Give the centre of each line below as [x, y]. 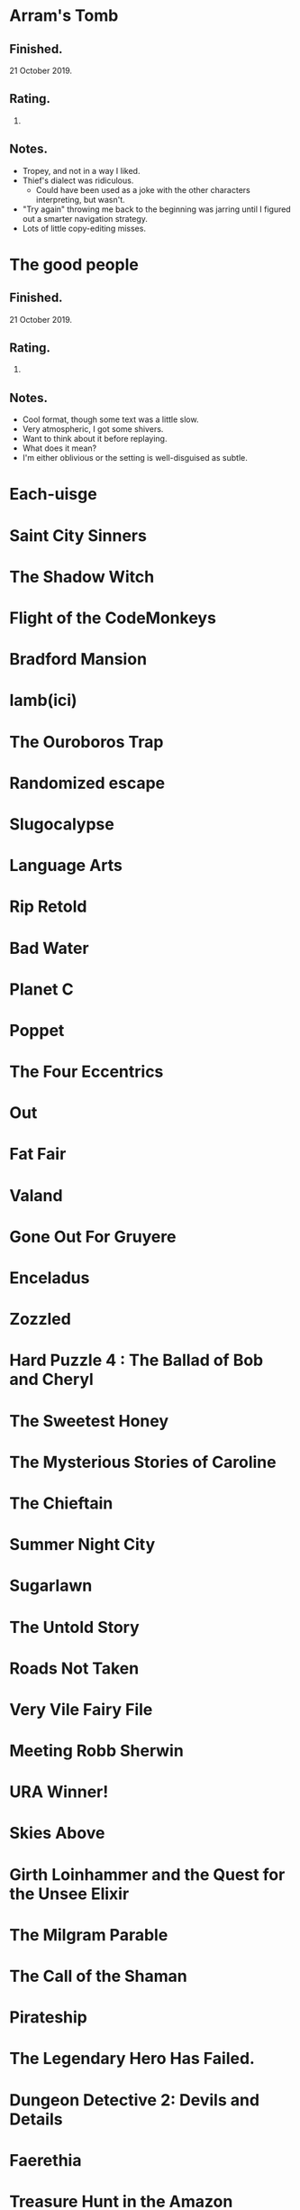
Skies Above [57, 1834]
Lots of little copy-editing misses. [84, 228]
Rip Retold [48, 907]
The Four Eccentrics [86, 1072]
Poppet [37, 1030]
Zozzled [41, 1320]
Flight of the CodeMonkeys [113, 618]
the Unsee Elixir [69, 1894]
